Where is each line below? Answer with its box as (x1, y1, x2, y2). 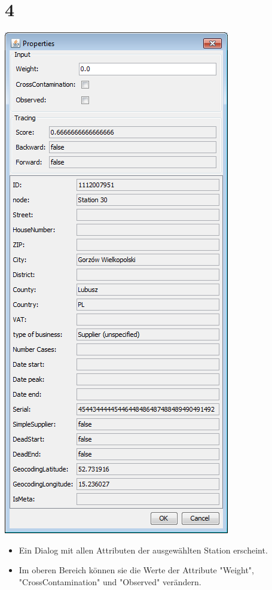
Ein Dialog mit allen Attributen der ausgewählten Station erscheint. (19, 543, 268, 556)
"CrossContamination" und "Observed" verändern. (19, 575, 201, 588)
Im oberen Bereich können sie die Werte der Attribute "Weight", (19, 564, 254, 576)
